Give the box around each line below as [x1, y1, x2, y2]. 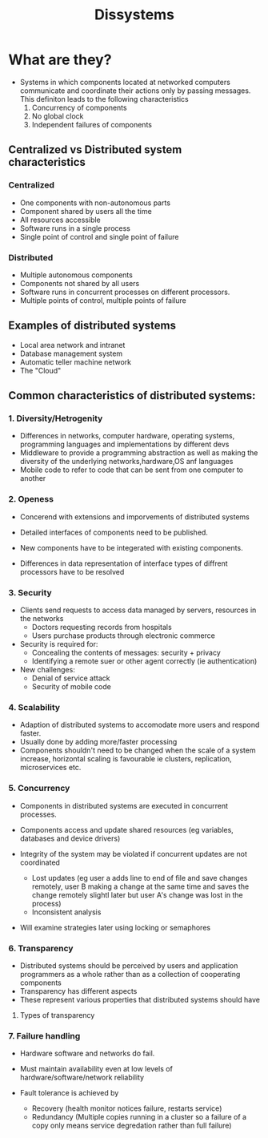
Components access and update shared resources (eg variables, [19, 825, 234, 834]
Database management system [19, 349, 123, 358]
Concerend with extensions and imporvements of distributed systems [19, 511, 250, 522]
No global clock [31, 111, 84, 121]
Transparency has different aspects [19, 986, 138, 995]
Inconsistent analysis [31, 907, 102, 917]
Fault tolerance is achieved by [19, 1088, 119, 1098]
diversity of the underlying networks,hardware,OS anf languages [19, 457, 234, 466]
